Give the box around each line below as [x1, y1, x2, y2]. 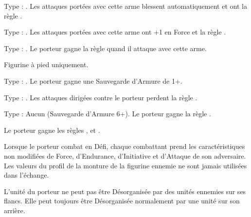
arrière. [4, 205, 25, 215]
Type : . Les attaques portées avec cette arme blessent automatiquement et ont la [4, 1, 247, 11]
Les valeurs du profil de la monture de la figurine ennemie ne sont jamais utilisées [4, 160, 247, 170]
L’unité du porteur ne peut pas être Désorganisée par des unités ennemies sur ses [4, 186, 246, 196]
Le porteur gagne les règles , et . [4, 125, 100, 135]
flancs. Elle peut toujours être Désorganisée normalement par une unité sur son [4, 196, 240, 206]
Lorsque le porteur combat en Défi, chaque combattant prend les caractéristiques [4, 141, 245, 151]
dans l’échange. [4, 170, 49, 180]
